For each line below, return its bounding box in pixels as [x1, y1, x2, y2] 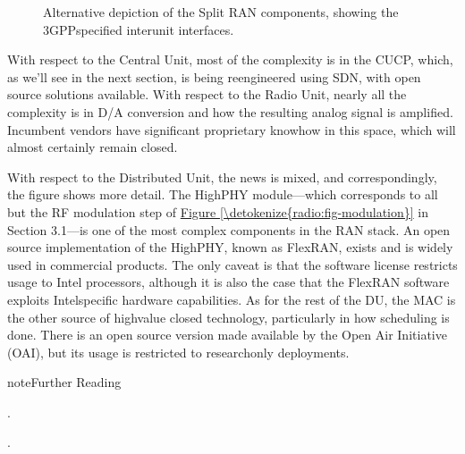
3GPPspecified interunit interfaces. [43, 20, 234, 38]
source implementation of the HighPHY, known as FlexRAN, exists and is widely [7, 238, 453, 256]
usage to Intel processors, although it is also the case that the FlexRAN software [7, 273, 450, 291]
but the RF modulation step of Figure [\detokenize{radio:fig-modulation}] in [7, 202, 428, 221]
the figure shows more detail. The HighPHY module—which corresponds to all [7, 185, 438, 204]
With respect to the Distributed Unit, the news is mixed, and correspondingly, [7, 167, 437, 186]
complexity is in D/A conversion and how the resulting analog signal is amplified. [7, 102, 453, 121]
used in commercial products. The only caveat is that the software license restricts [7, 255, 458, 273]
